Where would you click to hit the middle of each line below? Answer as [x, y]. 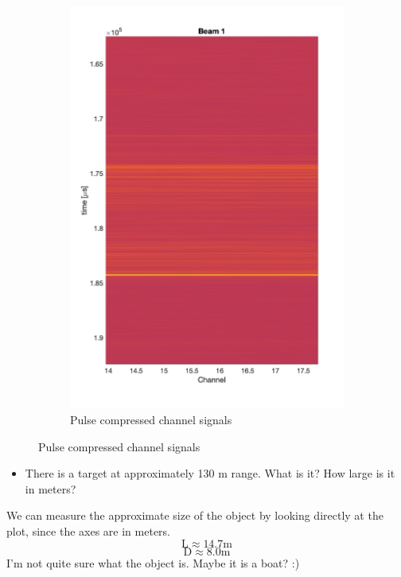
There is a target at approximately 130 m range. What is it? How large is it [210, 473]
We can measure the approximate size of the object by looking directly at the [195, 515]
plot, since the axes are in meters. [88, 530]
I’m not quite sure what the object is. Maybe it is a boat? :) [153, 562]
